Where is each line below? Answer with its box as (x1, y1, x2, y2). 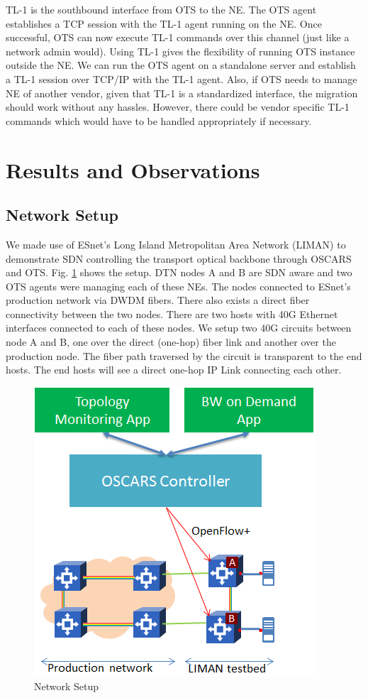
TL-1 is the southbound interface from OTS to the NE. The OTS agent (6, 2, 317, 16)
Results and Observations (6, 155, 260, 184)
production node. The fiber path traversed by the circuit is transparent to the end (6, 348, 362, 363)
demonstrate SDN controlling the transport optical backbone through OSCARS (6, 251, 352, 266)
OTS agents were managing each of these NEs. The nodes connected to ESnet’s (6, 278, 351, 293)
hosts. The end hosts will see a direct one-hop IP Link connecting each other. (6, 362, 342, 377)
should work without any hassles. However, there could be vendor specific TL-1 (6, 99, 350, 114)
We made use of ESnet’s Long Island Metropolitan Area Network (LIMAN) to (6, 236, 346, 251)
